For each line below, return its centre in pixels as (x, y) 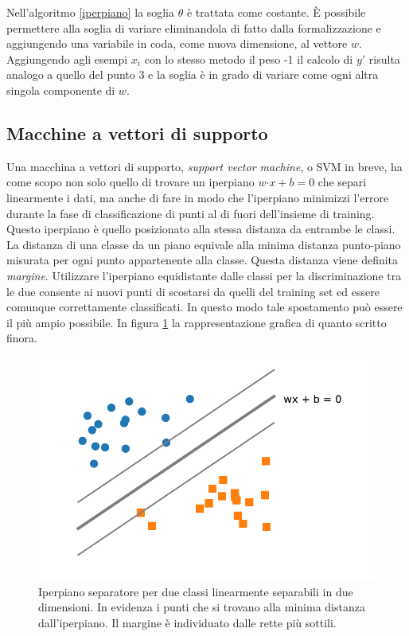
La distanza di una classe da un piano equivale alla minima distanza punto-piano (204, 244)
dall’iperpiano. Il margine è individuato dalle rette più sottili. (187, 622)
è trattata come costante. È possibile (276, 12)
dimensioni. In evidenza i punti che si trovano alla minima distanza (202, 607)
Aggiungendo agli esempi (67, 59)
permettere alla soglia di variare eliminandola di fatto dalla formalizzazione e (194, 27)
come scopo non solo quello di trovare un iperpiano (130, 182)
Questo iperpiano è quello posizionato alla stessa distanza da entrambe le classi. (201, 229)
